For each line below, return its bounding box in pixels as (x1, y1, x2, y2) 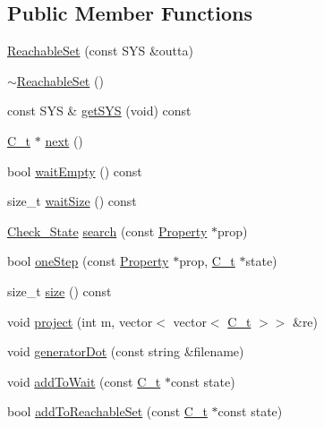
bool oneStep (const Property (7, 252, 169, 270)
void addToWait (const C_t (7, 371, 161, 390)
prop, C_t (179, 252, 235, 270)
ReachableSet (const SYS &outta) (7, 41, 193, 60)
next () (45, 131, 83, 149)
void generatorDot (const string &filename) (7, 342, 244, 361)
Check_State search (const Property (7, 221, 208, 240)
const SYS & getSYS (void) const (7, 101, 192, 120)
